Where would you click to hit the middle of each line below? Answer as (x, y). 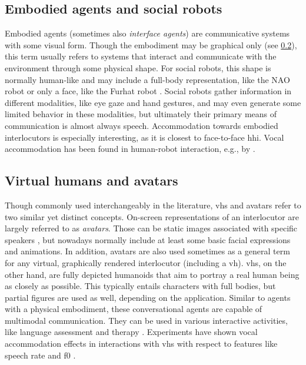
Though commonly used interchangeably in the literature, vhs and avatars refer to (153, 205)
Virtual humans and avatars (92, 180)
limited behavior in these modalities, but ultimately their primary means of (141, 114)
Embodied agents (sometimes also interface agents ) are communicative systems (147, 33)
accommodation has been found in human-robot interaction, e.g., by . (130, 149)
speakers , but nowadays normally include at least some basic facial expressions (148, 239)
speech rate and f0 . (40, 355)
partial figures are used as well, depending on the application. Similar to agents (148, 297)
